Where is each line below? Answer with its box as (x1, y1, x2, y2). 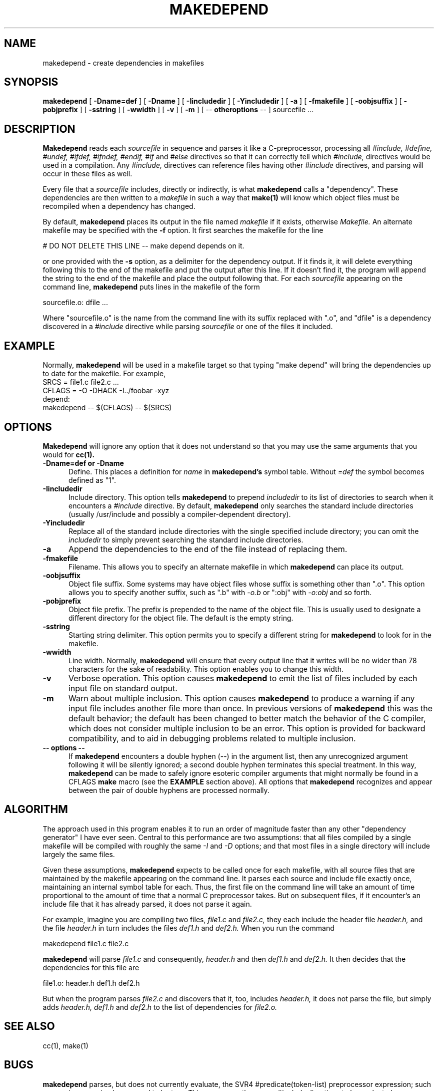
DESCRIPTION (4, 122, 75, 135)
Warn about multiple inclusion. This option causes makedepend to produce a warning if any (68, 693, 415, 703)
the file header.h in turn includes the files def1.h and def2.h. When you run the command (42, 923, 334, 932)
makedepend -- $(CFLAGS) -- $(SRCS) (42, 403, 172, 412)
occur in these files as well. (42, 169, 132, 178)
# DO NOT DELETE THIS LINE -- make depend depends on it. (42, 241, 244, 250)
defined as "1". (68, 475, 116, 484)
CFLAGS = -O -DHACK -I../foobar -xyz (42, 386, 169, 395)
